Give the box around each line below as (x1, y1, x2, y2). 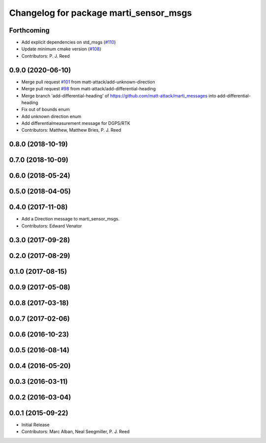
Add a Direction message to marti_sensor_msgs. (21, 216, 120, 222)
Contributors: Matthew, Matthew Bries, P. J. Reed (21, 127, 122, 133)
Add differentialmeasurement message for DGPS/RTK (21, 120, 131, 126)
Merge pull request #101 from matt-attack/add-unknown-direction (21, 79, 155, 85)
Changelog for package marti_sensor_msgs (9, 7, 192, 18)
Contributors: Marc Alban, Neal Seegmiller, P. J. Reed (21, 429, 130, 435)
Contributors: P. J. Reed (21, 53, 70, 59)
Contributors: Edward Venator (21, 222, 82, 229)
